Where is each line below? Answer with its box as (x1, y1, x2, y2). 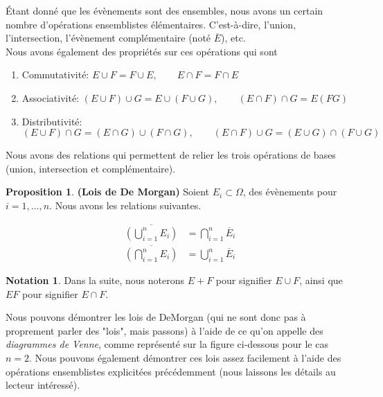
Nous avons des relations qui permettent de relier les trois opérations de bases (6, 148, 336, 162)
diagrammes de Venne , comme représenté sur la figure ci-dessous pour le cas (6, 337, 328, 351)
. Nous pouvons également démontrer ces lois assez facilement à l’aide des (29, 351, 341, 364)
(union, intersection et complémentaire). (6, 161, 176, 175)
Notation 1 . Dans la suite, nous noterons (6, 273, 185, 288)
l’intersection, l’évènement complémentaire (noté (6, 30, 211, 45)
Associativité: (21, 90, 80, 105)
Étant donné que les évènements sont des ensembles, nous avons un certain (6, 3, 323, 17)
